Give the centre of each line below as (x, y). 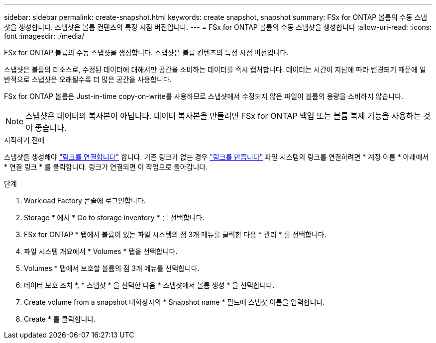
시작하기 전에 (24, 140)
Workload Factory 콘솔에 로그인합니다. (85, 201)
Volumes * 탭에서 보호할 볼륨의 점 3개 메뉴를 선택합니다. (112, 268)
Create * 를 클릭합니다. (60, 319)
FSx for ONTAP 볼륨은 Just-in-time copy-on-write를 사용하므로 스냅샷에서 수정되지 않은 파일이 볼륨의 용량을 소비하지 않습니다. (204, 96)
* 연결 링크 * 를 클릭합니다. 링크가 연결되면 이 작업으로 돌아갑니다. (106, 167)
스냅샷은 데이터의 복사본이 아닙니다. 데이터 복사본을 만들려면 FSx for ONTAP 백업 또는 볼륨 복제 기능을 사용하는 (223, 116)
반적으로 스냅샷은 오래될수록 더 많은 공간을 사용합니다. (88, 79)
